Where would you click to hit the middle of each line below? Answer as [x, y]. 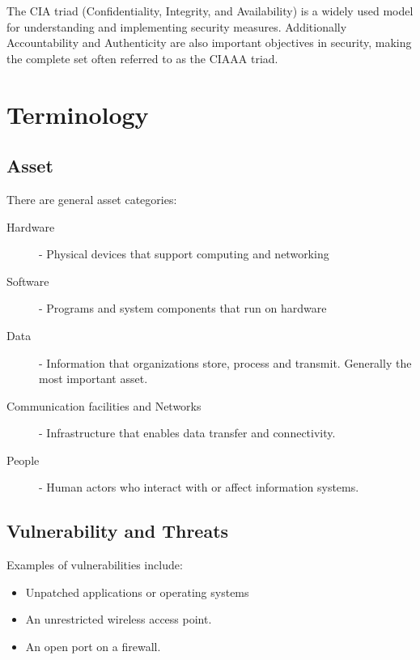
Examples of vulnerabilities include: [95, 565]
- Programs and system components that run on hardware [183, 308]
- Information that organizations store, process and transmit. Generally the [225, 362]
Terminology [78, 114]
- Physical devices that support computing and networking [184, 254]
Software [28, 281]
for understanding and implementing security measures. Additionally [177, 26]
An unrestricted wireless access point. [119, 619]
